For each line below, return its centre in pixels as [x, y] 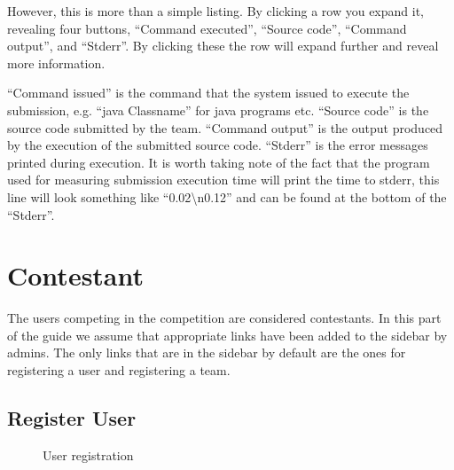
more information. [56, 63]
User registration [88, 454]
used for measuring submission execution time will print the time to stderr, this [223, 180]
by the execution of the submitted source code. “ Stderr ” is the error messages [218, 145]
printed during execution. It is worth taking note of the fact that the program [219, 162]
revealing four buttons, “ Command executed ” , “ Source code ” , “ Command [207, 28]
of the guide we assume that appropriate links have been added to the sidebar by [227, 335]
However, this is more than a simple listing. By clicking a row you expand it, [215, 11]
